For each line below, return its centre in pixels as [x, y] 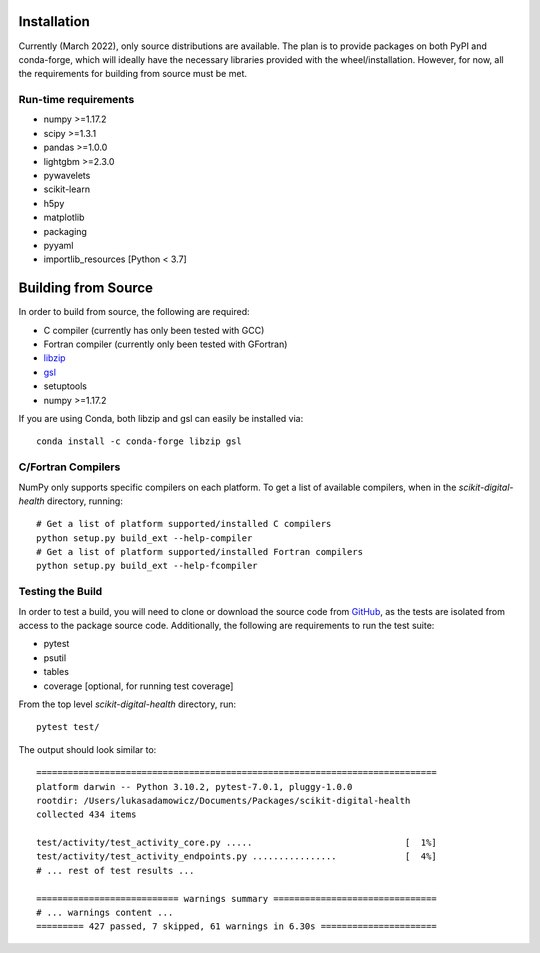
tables [56, 672]
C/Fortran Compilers [69, 467]
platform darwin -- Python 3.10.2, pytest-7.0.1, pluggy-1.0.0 [194, 786]
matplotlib [64, 217]
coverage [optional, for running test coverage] [138, 686]
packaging [65, 231]
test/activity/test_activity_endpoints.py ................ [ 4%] [236, 856]
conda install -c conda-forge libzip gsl [139, 441]
